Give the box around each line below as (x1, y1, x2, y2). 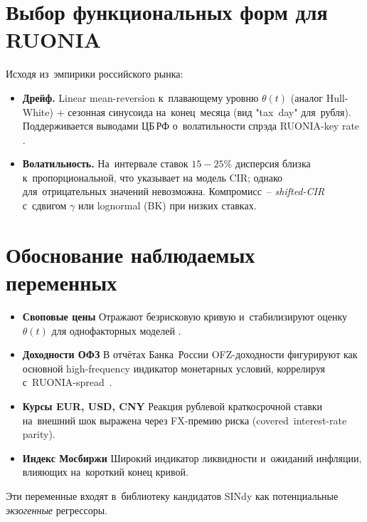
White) (22, 104, 53, 119)
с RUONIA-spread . (22, 375, 112, 390)
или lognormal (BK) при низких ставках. (78, 198, 257, 213)
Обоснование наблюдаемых (6, 239, 255, 268)
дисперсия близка (235, 156, 311, 171)
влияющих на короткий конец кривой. (22, 464, 188, 479)
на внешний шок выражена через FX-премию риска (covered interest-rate (22, 412, 347, 427)
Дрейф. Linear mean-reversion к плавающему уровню (22, 90, 259, 105)
